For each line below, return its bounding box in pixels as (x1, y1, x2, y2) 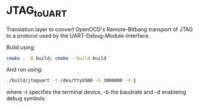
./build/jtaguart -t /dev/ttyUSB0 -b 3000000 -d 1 (6, 77, 136, 84)
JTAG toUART (6, 4, 68, 19)
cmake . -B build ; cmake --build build (6, 55, 107, 61)
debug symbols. (6, 95, 46, 102)
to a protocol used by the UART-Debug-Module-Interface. (6, 32, 150, 39)
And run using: (6, 66, 43, 73)
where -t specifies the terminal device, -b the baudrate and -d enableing (6, 88, 186, 96)
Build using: (6, 43, 36, 51)
